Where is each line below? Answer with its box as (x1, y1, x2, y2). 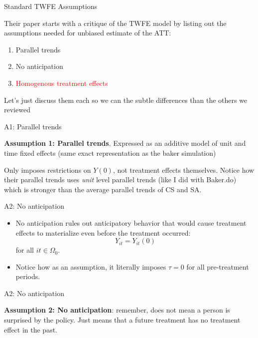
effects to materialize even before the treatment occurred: (15, 227, 191, 238)
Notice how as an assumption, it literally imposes (15, 261, 166, 272)
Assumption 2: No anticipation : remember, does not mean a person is (4, 305, 230, 315)
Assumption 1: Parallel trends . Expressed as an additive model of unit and (4, 138, 246, 148)
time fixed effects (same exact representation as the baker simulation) (4, 147, 216, 158)
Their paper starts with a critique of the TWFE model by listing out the (4, 17, 227, 28)
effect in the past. (4, 324, 58, 335)
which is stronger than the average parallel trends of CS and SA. (4, 184, 202, 194)
